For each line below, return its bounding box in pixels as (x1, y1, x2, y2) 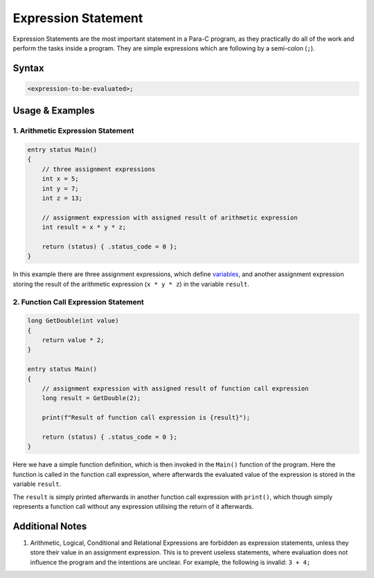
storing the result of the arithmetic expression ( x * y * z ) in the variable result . (12, 280, 249, 288)
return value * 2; (42, 336, 105, 344)
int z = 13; (42, 195, 83, 202)
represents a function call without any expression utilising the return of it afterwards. (12, 502, 254, 510)
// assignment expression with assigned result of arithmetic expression (42, 213, 298, 222)
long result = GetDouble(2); (42, 395, 141, 402)
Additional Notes (12, 520, 87, 532)
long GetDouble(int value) (27, 317, 119, 325)
